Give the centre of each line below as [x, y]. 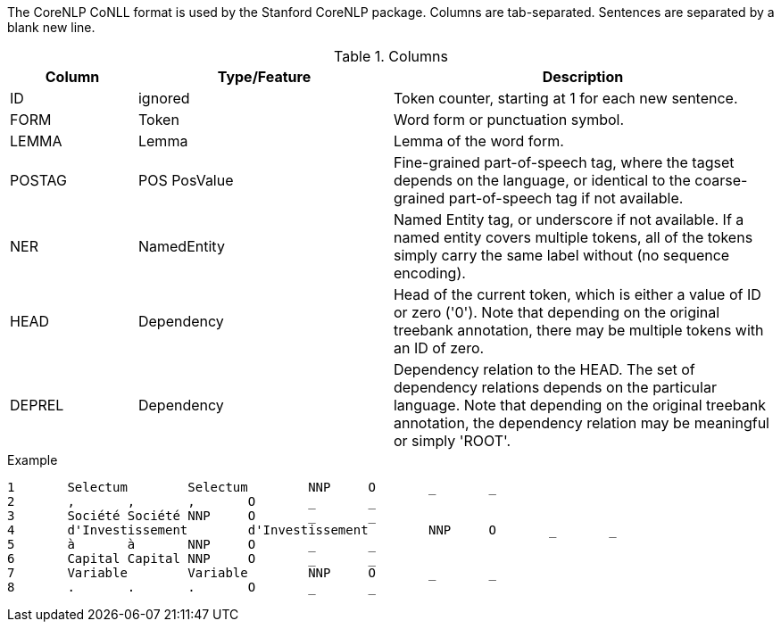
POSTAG [39, 180]
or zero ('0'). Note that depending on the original [557, 312]
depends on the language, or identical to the [542, 180]
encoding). [429, 273]
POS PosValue [186, 180]
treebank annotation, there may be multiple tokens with [578, 330]
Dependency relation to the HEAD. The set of [544, 369]
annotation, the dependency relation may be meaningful [581, 423]
